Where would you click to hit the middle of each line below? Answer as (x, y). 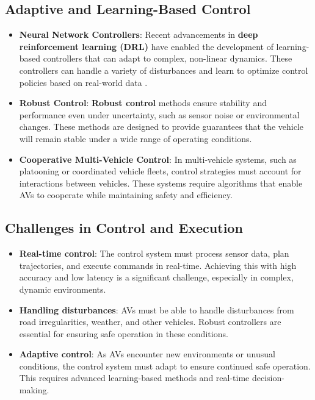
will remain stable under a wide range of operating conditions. (136, 138)
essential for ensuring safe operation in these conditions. (124, 333)
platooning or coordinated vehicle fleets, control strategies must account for (160, 171)
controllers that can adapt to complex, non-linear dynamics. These (168, 58)
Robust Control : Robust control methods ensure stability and (143, 103)
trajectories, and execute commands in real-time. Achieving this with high (158, 265)
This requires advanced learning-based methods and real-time (134, 378)
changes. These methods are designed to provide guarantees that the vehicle (161, 127)
